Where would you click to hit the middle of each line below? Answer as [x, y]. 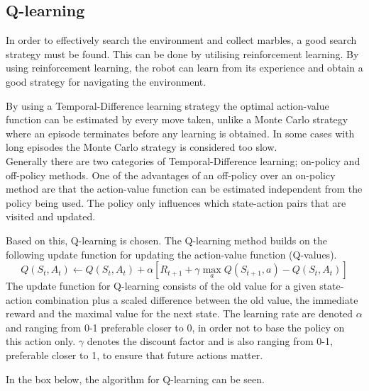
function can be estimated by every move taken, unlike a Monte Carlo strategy [177, 119]
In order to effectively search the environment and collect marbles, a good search [181, 40]
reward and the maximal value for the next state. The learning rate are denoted [180, 313]
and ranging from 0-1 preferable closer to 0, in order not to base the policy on [175, 327]
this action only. [41, 341]
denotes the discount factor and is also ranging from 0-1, [210, 341]
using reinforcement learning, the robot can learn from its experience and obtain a [184, 68]
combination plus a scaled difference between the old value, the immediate [197, 299]
